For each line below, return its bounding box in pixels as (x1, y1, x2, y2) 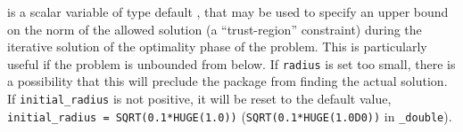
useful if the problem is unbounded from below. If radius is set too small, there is (7, 54, 456, 73)
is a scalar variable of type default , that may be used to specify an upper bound (7, 3, 449, 20)
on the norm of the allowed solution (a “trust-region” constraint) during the (7, 19, 422, 38)
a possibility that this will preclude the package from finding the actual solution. (7, 72, 448, 90)
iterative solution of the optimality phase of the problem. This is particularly (7, 37, 427, 56)
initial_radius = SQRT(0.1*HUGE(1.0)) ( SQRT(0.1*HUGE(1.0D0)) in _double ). (7, 106, 452, 125)
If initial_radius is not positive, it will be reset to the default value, (7, 89, 392, 108)
